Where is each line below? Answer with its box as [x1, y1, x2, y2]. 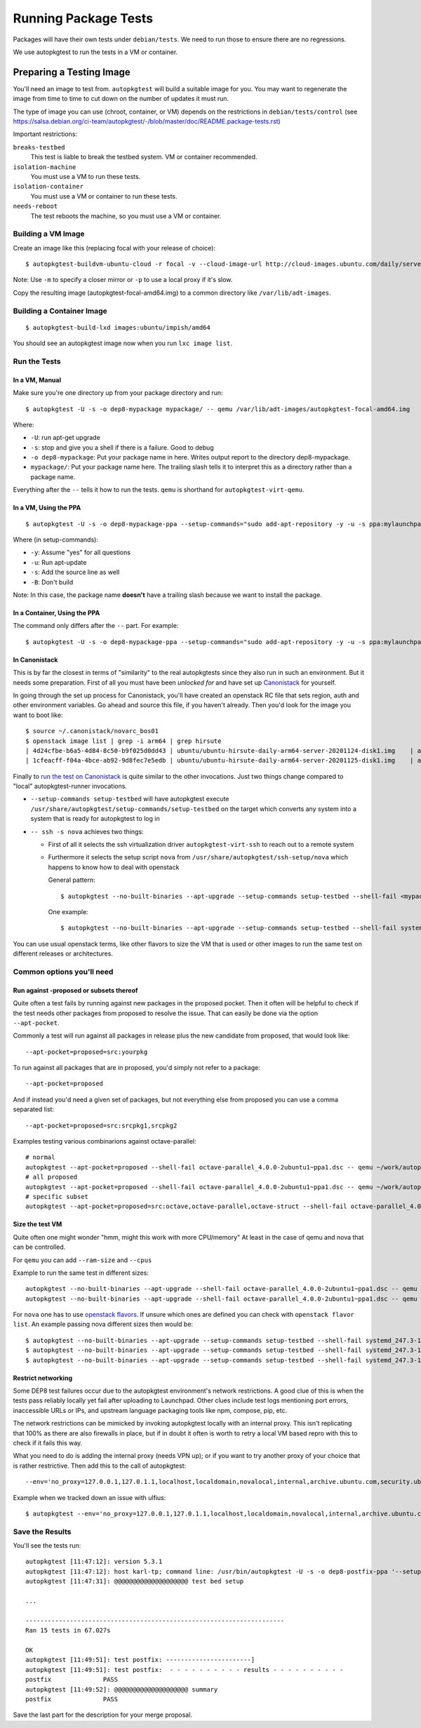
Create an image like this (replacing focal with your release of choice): [13, 243, 215, 252]
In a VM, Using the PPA [13, 504, 81, 512]
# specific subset [25, 1193, 89, 1200]
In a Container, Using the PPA [13, 609, 100, 617]
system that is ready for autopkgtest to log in [30, 815, 161, 823]
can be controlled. [13, 1243, 66, 1252]
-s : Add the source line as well [30, 568, 120, 577]
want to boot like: [13, 711, 63, 719]
